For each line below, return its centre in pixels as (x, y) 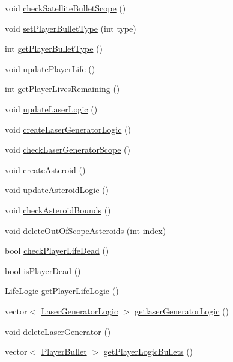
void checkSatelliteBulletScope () (65, 8)
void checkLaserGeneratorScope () (68, 149)
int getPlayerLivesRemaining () (62, 89)
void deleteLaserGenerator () (58, 331)
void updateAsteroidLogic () (57, 190)
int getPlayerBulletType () (54, 48)
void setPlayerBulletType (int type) (71, 28)
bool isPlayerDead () (43, 270)
